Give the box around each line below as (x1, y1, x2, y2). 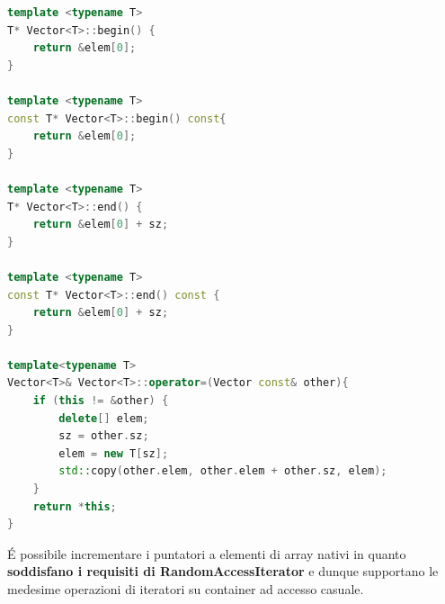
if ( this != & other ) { (32, 394, 169, 408)
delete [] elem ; (58, 411, 149, 425)
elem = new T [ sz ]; (58, 446, 169, 460)
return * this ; (32, 500, 117, 513)
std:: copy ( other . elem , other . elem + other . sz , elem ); (58, 464, 387, 478)
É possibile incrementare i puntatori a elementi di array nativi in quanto (7, 544, 406, 563)
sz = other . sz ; (58, 429, 149, 443)
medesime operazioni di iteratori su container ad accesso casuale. (7, 580, 364, 598)
